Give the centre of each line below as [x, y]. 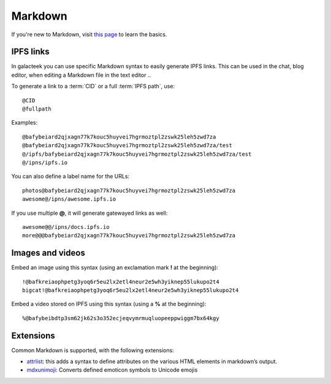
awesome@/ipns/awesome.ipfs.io [69, 199]
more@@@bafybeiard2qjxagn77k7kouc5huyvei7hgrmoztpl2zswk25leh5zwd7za [129, 236]
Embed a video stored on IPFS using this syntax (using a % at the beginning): [109, 304]
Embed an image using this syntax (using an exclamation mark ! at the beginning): [115, 267]
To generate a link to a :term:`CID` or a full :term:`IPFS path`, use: [93, 86]
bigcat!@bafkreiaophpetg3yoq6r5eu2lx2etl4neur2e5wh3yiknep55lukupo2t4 [131, 290]
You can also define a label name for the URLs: [70, 176]
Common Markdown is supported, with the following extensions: [93, 350]
